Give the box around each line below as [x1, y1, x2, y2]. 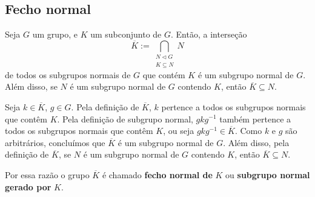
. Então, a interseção [171, 28, 247, 41]
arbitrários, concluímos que [5, 136, 105, 149]
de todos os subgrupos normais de [5, 68, 131, 81]
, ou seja [163, 124, 194, 137]
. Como [234, 124, 262, 137]
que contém [142, 68, 185, 81]
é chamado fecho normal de [102, 168, 213, 181]
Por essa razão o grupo [5, 168, 90, 181]
